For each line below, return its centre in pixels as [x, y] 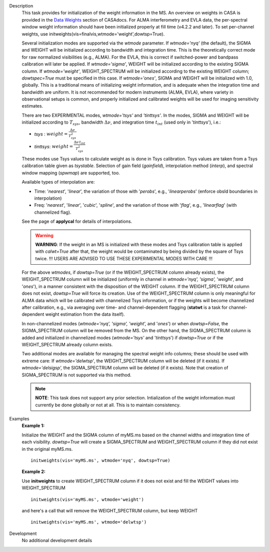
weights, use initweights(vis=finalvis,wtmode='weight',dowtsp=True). [93, 34]
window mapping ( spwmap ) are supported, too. [71, 173]
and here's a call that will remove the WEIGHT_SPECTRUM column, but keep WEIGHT [110, 511]
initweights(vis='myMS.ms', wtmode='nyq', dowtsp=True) [100, 461]
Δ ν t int [79, 142]
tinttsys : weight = [54, 146]
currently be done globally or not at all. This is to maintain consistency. [108, 405]
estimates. [32, 106]
